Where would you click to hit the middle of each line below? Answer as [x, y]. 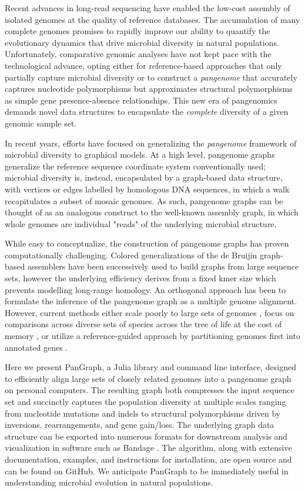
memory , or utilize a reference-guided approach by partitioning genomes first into [152, 336]
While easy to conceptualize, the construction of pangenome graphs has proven [147, 243]
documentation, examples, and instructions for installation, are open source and [148, 459]
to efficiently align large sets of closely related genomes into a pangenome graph [148, 378]
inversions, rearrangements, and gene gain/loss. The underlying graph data [140, 425]
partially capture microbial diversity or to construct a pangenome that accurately [151, 77]
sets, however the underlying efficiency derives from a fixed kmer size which [140, 278]
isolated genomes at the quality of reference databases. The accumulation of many [152, 19]
